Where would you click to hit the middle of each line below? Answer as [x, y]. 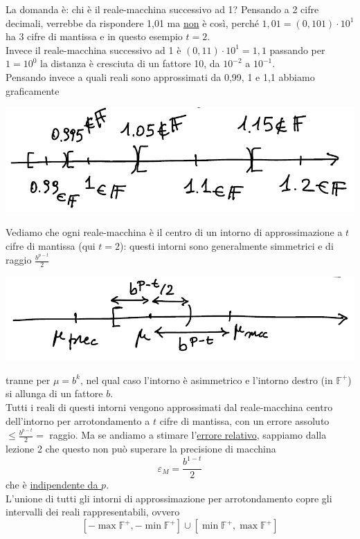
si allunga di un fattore [54, 393]
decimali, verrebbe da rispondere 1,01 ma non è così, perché [132, 22]
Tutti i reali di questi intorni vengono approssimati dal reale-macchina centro [169, 407]
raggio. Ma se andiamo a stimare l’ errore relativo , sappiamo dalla [188, 435]
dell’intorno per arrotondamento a [78, 420]
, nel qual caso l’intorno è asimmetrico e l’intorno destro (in [206, 380]
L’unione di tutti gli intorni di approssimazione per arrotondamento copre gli [169, 498]
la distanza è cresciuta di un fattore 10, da [130, 63]
